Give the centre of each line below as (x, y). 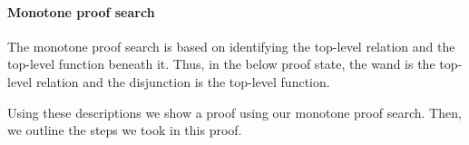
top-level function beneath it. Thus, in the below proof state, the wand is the (221, 64)
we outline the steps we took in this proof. (125, 130)
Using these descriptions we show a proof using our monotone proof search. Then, (234, 112)
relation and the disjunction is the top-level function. (183, 81)
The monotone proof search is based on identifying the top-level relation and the (231, 46)
